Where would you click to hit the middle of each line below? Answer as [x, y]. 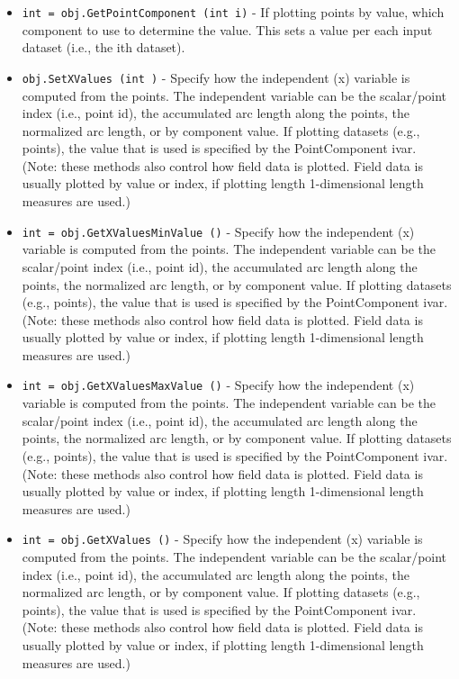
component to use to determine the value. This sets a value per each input [227, 29]
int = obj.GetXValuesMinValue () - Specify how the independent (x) [218, 231]
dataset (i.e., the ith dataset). [103, 47]
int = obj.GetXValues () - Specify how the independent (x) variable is [222, 539]
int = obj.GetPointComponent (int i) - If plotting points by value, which [233, 12]
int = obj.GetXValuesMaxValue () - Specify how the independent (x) [218, 385]
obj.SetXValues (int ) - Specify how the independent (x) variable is [216, 77]
